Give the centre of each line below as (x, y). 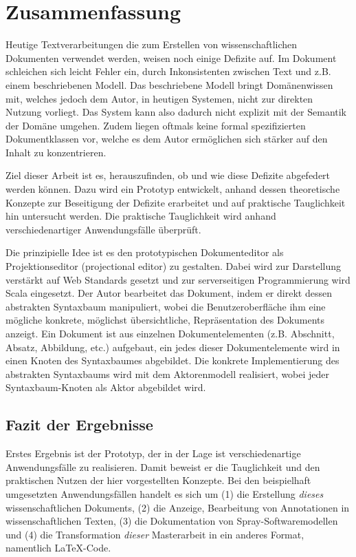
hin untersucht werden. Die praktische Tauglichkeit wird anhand (141, 216)
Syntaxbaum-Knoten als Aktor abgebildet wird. (106, 387)
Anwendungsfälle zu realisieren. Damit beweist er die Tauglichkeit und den (163, 466)
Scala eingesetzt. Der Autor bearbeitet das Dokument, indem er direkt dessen (169, 293)
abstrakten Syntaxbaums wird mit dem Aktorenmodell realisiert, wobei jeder (168, 374)
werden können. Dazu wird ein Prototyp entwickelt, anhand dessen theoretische (173, 189)
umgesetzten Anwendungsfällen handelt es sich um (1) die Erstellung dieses (165, 493)
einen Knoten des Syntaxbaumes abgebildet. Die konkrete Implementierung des (173, 360)
